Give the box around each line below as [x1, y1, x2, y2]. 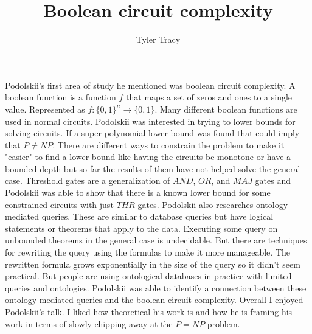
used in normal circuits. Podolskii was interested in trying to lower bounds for [5, 114, 296, 127]
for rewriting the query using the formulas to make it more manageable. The [5, 246, 290, 259]
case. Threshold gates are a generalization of [5, 174, 170, 187]
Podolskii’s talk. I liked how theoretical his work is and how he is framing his [5, 305, 293, 318]
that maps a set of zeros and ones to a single [126, 91, 293, 103]
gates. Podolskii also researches [137, 198, 254, 210]
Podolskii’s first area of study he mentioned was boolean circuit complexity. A [5, 78, 296, 91]
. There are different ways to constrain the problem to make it [52, 138, 285, 151]
